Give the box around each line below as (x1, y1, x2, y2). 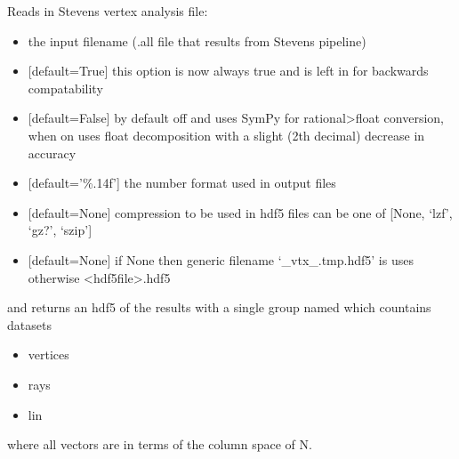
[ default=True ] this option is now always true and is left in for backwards (28, 61, 429, 80)
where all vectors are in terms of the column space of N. (7, 435, 312, 454)
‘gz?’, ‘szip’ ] (28, 221, 93, 239)
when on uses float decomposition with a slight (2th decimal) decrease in (28, 125, 425, 144)
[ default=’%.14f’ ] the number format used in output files (28, 173, 336, 192)
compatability (28, 78, 103, 97)
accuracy (28, 143, 76, 162)
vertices (28, 345, 69, 364)
